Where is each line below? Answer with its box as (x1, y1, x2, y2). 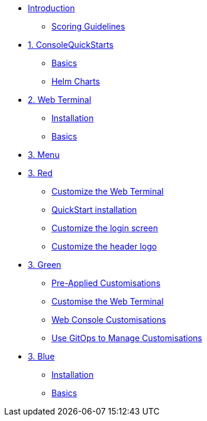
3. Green (28, 260, 62, 270)
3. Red (28, 168, 53, 178)
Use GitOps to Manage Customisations (51, 333, 202, 343)
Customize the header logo (51, 241, 157, 251)
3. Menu (28, 150, 60, 160)
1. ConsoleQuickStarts (28, 40, 114, 50)
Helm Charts (51, 76, 100, 86)
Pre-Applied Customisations (51, 278, 161, 288)
